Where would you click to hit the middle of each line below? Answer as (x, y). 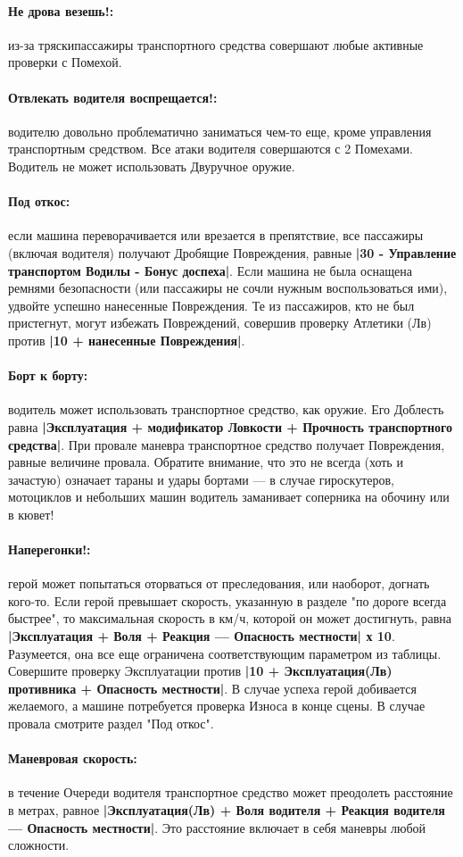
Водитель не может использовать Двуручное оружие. (152, 166)
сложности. (39, 845)
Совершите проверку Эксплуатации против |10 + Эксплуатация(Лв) (200, 671)
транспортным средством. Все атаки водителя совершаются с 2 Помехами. (211, 149)
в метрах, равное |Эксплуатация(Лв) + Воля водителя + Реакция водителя (227, 810)
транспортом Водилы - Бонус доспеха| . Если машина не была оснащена (210, 270)
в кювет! (31, 514)
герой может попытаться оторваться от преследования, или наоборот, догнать (219, 583)
